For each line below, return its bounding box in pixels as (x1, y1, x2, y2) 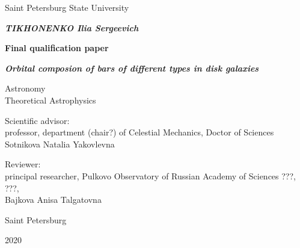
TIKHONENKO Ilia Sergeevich (5, 21, 139, 34)
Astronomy (5, 82, 46, 95)
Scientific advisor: (5, 114, 70, 126)
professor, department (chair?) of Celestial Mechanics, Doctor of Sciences (5, 126, 274, 138)
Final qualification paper (5, 42, 109, 54)
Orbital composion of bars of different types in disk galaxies (5, 61, 259, 74)
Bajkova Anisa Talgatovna (5, 193, 102, 206)
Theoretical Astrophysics (5, 93, 96, 106)
